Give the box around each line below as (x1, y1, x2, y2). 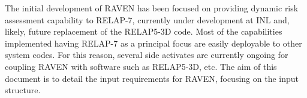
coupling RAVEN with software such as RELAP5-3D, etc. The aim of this (5, 60, 277, 72)
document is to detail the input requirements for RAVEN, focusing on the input (5, 72, 299, 84)
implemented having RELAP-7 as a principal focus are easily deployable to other (5, 36, 302, 49)
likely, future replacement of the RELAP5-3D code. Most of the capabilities (5, 25, 282, 38)
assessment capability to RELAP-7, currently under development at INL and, (5, 13, 290, 26)
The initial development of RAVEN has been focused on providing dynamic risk (5, 2, 299, 14)
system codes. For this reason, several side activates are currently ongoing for (5, 48, 288, 61)
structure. (5, 84, 41, 96)
